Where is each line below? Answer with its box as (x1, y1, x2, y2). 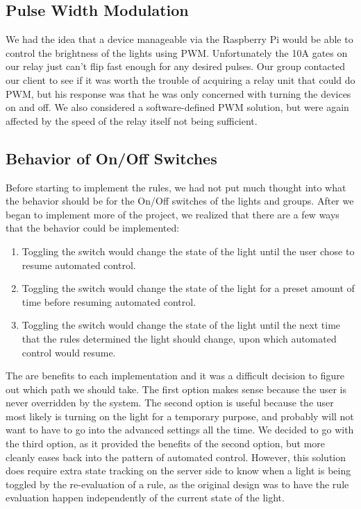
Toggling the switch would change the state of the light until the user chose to (22, 243, 355, 258)
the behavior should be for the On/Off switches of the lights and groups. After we (6, 193, 354, 208)
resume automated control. (22, 257, 136, 272)
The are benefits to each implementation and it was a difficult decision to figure (6, 368, 344, 383)
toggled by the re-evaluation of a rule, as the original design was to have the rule (6, 476, 349, 491)
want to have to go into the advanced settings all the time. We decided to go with (6, 422, 354, 437)
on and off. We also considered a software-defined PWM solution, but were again (6, 100, 349, 114)
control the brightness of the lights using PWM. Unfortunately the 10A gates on (6, 45, 348, 60)
